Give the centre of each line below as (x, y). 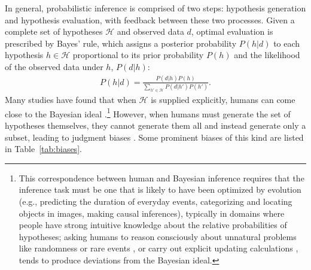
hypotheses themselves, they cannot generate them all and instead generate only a (155, 125)
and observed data (150, 31)
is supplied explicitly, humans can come (223, 100)
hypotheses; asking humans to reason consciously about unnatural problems (158, 236)
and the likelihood (267, 55)
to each (287, 43)
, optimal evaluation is (232, 31)
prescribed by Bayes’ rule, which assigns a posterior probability (121, 43)
